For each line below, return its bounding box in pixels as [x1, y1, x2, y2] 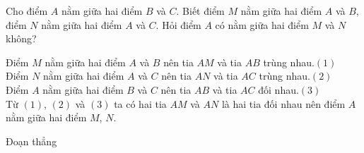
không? [6, 31, 37, 46]
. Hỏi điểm [155, 17, 201, 32]
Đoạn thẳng [6, 133, 57, 148]
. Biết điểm [176, 4, 225, 18]
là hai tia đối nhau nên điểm [221, 96, 346, 111]
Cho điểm [6, 4, 48, 18]
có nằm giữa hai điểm [215, 17, 309, 32]
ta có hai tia [114, 96, 167, 111]
